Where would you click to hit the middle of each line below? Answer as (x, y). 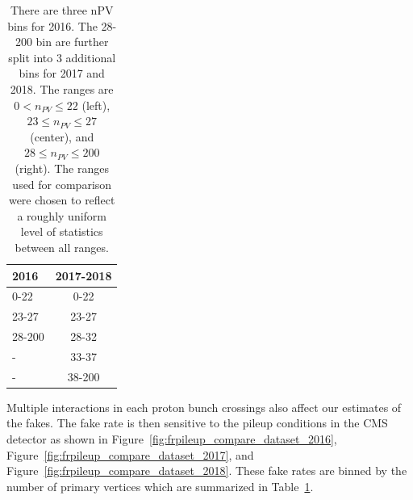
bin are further (72, 42)
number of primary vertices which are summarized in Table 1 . (160, 486)
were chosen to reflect (62, 200)
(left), (96, 105)
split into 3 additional (62, 57)
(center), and (62, 136)
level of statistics (62, 231)
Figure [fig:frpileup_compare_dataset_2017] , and (130, 454)
